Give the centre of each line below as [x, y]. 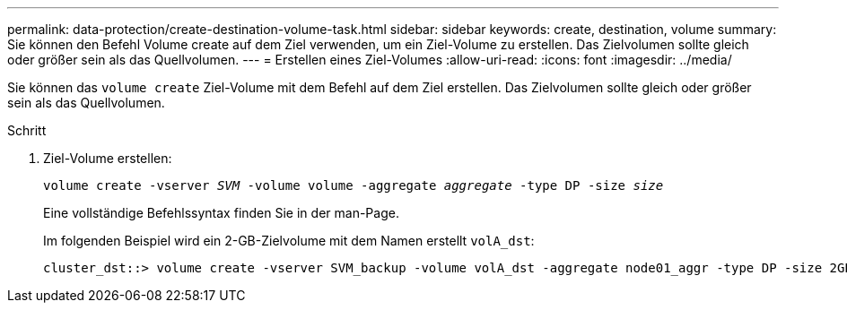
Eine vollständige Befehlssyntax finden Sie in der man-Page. [221, 213]
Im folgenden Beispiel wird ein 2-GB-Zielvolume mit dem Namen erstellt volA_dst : [289, 241]
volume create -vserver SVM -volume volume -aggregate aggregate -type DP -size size [354, 185]
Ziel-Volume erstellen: [108, 158]
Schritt [27, 130]
